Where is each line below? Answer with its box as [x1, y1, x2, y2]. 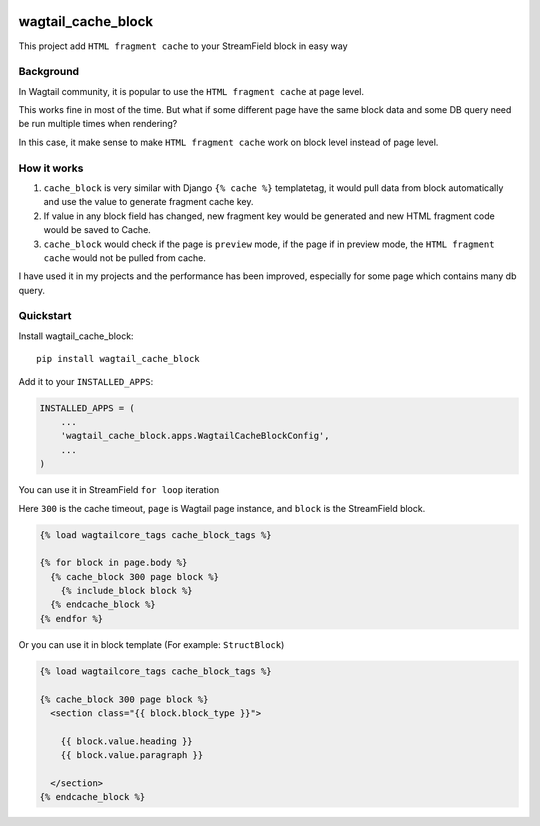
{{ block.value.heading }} [60, 735, 194, 747]
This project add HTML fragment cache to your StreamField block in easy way [18, 40, 349, 52]
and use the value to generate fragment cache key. [43, 196, 254, 208]
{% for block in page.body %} [39, 557, 188, 569]
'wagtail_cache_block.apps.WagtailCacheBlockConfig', [60, 430, 330, 442]
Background [18, 65, 80, 79]
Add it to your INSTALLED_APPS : [18, 375, 154, 387]
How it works [18, 161, 84, 175]
